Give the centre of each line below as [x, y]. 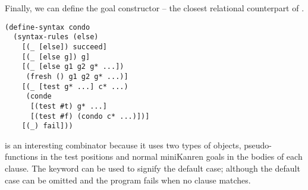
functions [21, 156]
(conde [39, 96]
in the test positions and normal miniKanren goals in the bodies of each [172, 156]
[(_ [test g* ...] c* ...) [75, 86]
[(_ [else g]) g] [56, 57]
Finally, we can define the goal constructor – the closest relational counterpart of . [155, 8]
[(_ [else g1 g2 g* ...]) [73, 67]
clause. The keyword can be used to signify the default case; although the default [153, 168]
